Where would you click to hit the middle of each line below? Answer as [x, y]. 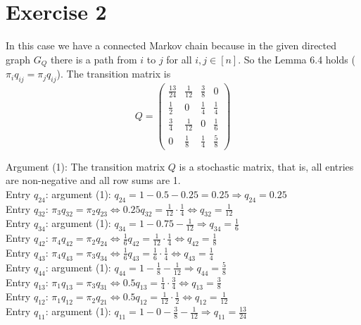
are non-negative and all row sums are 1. [93, 180]
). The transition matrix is [114, 74]
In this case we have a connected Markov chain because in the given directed [171, 45]
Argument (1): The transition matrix [85, 166]
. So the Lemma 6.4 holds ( [297, 59]
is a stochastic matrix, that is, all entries [266, 166]
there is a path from [94, 59]
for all [179, 59]
